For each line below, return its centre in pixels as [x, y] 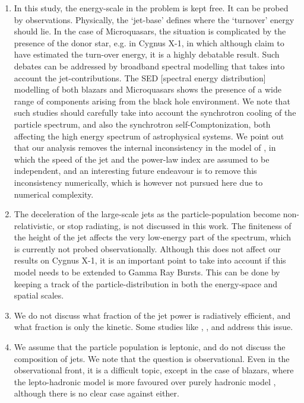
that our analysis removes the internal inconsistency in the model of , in [145, 147]
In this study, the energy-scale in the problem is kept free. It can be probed [151, 8]
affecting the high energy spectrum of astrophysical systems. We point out [149, 136]
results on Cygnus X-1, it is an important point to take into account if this [150, 260]
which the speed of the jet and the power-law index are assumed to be [142, 159]
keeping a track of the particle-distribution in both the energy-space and [146, 283]
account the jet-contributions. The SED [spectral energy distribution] [140, 77]
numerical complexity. [54, 194]
